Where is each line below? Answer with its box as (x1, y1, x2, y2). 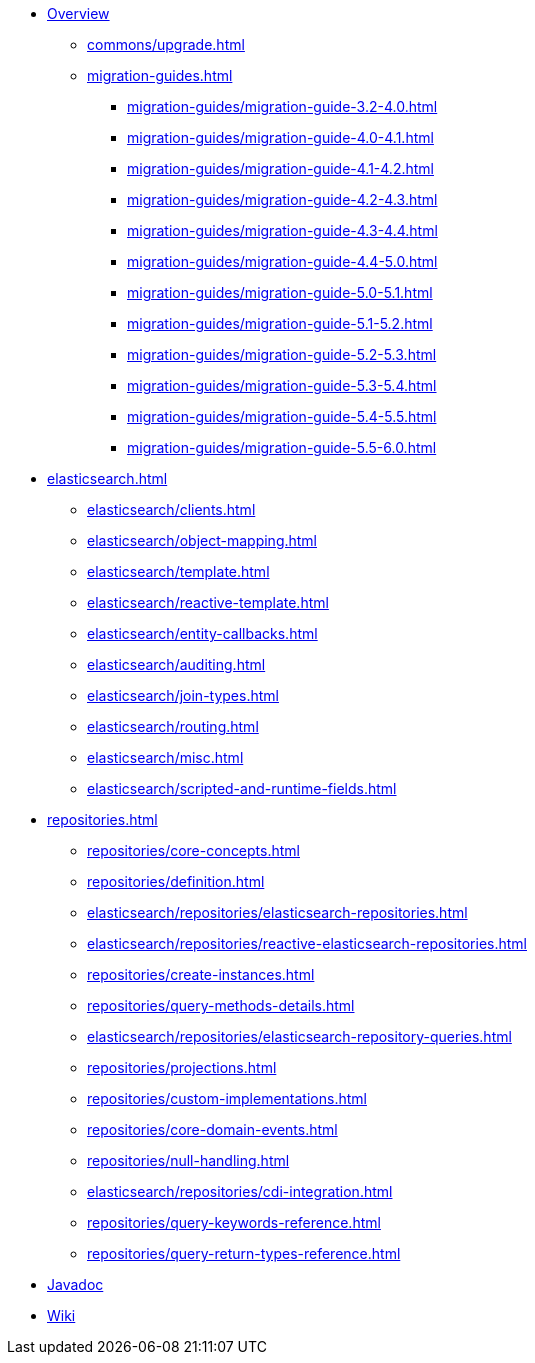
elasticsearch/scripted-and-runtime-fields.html (87, 780, 397, 797)
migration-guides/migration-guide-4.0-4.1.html (127, 129, 434, 146)
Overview (47, 5, 110, 22)
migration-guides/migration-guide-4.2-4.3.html (127, 191, 438, 208)
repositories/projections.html (87, 1059, 277, 1076)
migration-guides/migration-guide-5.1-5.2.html (127, 315, 433, 332)
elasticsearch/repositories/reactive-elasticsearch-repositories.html (87, 935, 527, 952)
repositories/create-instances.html (87, 966, 315, 983)
